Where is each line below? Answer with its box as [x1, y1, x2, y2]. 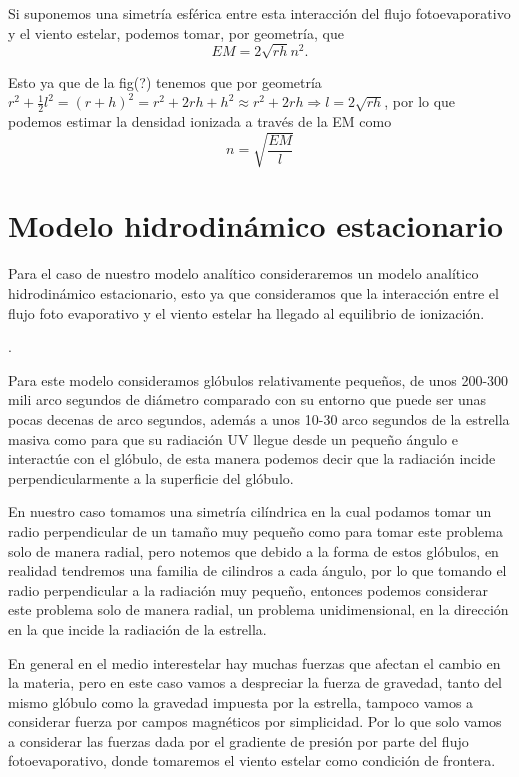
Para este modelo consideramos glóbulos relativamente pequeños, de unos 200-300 [8, 369, 509, 390]
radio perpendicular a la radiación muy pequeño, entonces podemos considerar [8, 579, 489, 600]
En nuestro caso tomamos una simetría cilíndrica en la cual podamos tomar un [8, 501, 492, 522]
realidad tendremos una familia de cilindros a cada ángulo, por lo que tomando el [8, 560, 507, 581]
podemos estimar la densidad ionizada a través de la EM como [8, 111, 392, 132]
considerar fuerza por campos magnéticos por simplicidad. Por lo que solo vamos [8, 711, 502, 732]
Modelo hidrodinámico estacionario [8, 205, 504, 246]
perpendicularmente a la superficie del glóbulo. [8, 467, 294, 488]
